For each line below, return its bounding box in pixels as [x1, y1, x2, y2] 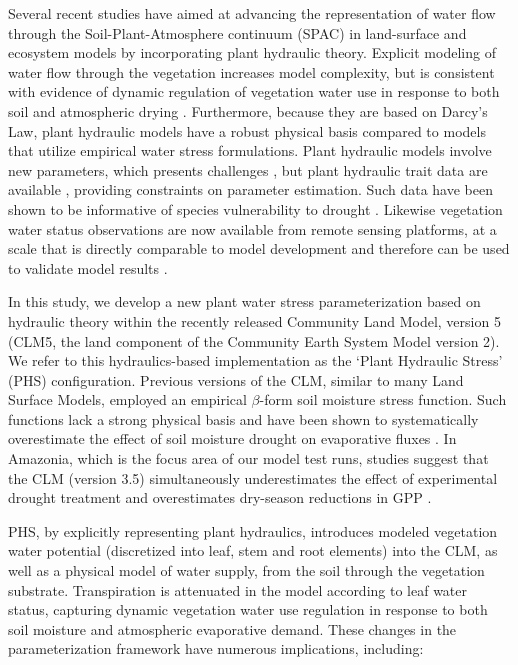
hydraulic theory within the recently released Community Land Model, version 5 [8, 310, 501, 331]
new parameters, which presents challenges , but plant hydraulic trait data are [8, 159, 488, 180]
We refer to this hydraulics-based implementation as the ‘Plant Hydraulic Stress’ [8, 350, 503, 371]
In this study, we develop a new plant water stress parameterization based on [8, 291, 481, 312]
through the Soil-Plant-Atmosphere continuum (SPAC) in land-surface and [8, 22, 467, 43]
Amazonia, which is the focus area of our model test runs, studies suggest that [8, 448, 489, 469]
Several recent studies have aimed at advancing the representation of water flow [8, 3, 496, 23]
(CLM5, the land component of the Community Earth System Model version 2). [8, 330, 500, 351]
